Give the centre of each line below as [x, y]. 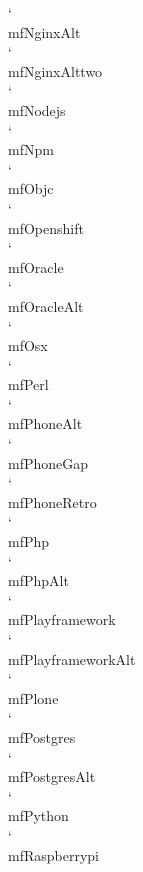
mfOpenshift [46, 227]
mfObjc [31, 188]
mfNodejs [37, 109]
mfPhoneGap [48, 462]
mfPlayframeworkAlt [72, 658]
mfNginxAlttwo [55, 70]
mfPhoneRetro [52, 501]
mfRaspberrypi [53, 854]
